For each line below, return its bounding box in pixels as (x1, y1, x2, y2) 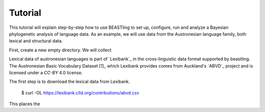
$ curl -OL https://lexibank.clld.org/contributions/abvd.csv (21, 90, 139, 95)
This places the (9, 101, 40, 107)
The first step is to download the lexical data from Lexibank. (9, 79, 130, 85)
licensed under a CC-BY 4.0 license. (9, 69, 83, 75)
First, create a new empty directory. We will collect (9, 47, 112, 53)
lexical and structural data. (9, 38, 63, 44)
